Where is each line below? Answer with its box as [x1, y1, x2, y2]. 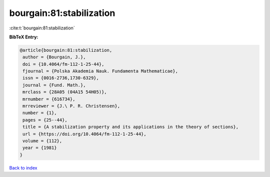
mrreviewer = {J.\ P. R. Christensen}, [22, 103, 120, 109]
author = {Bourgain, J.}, [22, 54, 86, 60]
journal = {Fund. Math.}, [22, 82, 86, 88]
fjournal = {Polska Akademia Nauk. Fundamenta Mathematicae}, [22, 68, 178, 74]
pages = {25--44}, [22, 117, 67, 123]
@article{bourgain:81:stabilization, [19, 47, 112, 53]
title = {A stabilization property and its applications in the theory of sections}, [22, 124, 239, 130]
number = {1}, [22, 110, 57, 116]
